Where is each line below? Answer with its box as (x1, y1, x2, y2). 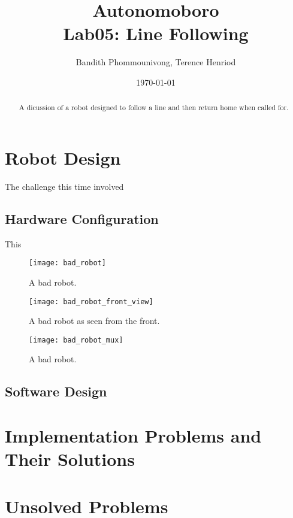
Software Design (5, 382, 107, 401)
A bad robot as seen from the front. (29, 314, 160, 327)
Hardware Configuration (5, 209, 159, 228)
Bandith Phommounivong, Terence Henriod (75, 56, 236, 68)
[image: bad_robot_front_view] (29, 297, 153, 306)
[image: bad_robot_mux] (29, 335, 123, 344)
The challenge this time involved (5, 180, 124, 192)
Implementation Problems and (5, 423, 262, 447)
